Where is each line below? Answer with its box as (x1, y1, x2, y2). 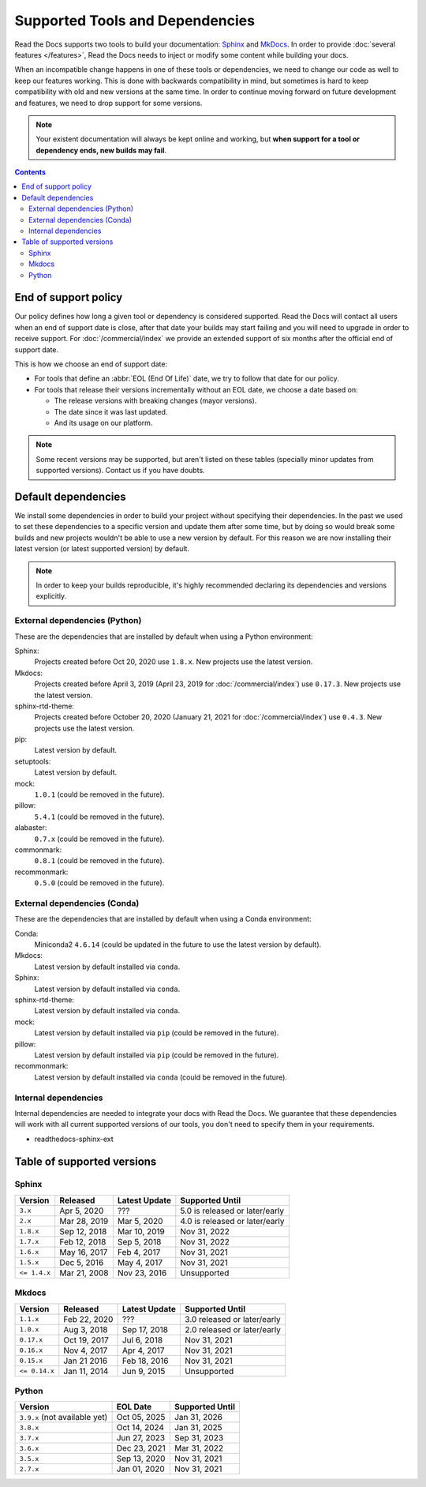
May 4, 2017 (117, 1256, 163, 1267)
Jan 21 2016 (63, 1355, 108, 1366)
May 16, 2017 (59, 1246, 108, 1257)
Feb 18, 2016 (121, 1355, 169, 1366)
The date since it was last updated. (54, 407, 168, 416)
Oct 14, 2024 (116, 1422, 165, 1433)
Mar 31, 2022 (174, 1443, 224, 1454)
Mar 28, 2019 (59, 1215, 109, 1226)
